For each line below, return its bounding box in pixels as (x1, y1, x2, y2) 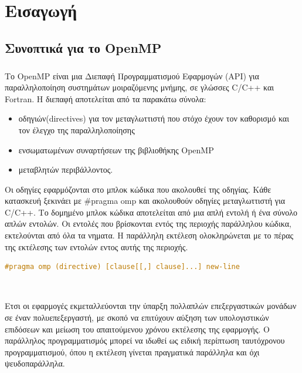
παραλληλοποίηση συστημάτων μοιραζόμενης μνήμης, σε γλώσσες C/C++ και (5, 81, 274, 93)
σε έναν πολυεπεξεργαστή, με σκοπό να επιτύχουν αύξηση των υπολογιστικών (5, 311, 269, 324)
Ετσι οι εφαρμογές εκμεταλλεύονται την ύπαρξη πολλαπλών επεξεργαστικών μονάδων (5, 300, 297, 312)
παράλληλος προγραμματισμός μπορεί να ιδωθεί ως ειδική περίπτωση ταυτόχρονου (5, 334, 285, 347)
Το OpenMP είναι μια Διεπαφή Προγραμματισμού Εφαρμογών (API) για (5, 69, 259, 82)
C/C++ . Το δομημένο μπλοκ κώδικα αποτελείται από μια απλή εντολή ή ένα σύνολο (5, 206, 298, 218)
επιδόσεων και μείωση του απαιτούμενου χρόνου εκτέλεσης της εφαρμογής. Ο (5, 322, 270, 335)
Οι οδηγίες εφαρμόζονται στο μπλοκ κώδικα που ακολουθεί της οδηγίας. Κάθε (5, 183, 272, 195)
